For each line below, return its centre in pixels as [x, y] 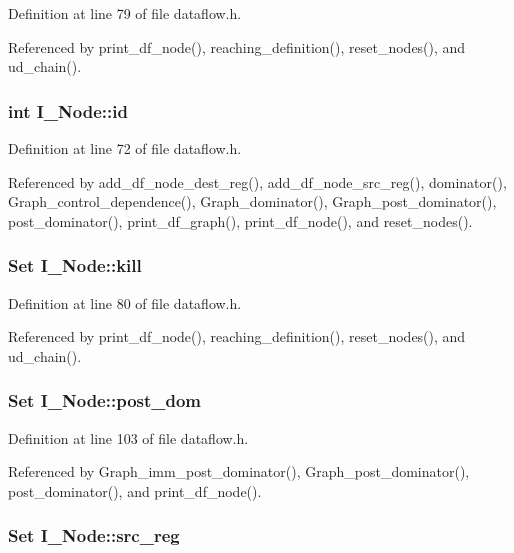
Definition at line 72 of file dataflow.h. [125, 148]
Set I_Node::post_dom [105, 400]
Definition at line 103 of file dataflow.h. [128, 437]
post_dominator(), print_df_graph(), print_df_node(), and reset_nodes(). [240, 220]
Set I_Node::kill [75, 265]
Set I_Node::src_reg [94, 535]
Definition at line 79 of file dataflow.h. [125, 13]
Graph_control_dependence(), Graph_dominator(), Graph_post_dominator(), [252, 201]
